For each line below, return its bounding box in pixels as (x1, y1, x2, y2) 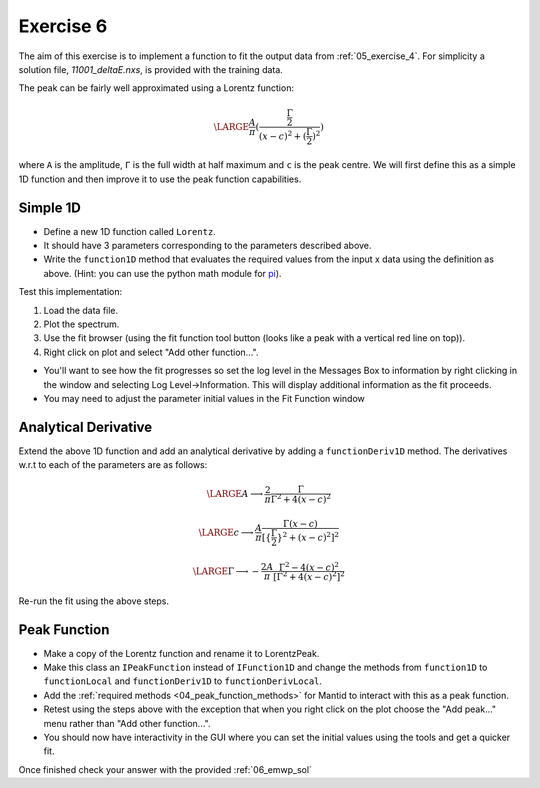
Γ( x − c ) (282, 518, 319, 529)
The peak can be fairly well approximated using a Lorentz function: (18, 82, 295, 94)
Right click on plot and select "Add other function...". (43, 346, 259, 358)
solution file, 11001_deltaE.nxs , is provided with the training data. (18, 63, 284, 75)
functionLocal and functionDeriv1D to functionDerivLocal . (43, 675, 323, 687)
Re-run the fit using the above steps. (18, 595, 170, 607)
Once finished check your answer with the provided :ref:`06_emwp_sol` (18, 763, 312, 775)
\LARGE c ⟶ (198, 526, 254, 538)
